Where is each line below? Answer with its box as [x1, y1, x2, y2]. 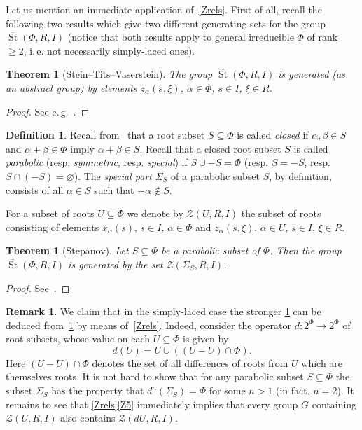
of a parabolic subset [171, 168, 260, 183]
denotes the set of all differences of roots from [92, 355, 288, 370]
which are [301, 355, 343, 370]
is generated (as [278, 67, 345, 81]
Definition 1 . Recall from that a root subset [6, 127, 205, 142]
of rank [307, 29, 338, 44]
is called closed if [237, 127, 309, 142]
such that [94, 182, 134, 197]
